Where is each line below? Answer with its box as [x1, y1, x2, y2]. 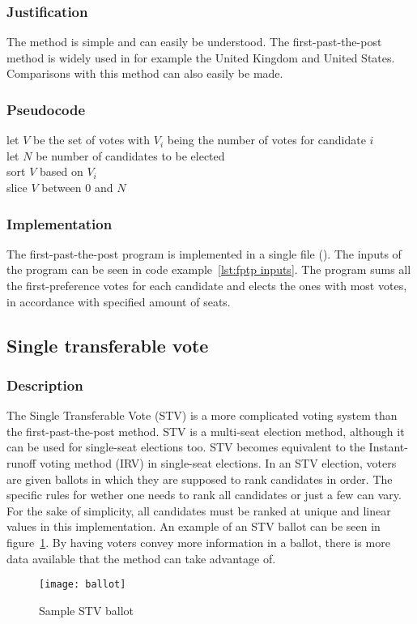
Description [6, 374, 83, 395]
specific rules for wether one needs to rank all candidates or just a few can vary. [6, 486, 402, 503]
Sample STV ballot [39, 601, 134, 618]
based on [39, 163, 83, 180]
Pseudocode [6, 99, 86, 119]
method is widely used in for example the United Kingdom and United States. [6, 49, 395, 66]
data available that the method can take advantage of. [6, 549, 276, 566]
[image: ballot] [39, 579, 126, 591]
